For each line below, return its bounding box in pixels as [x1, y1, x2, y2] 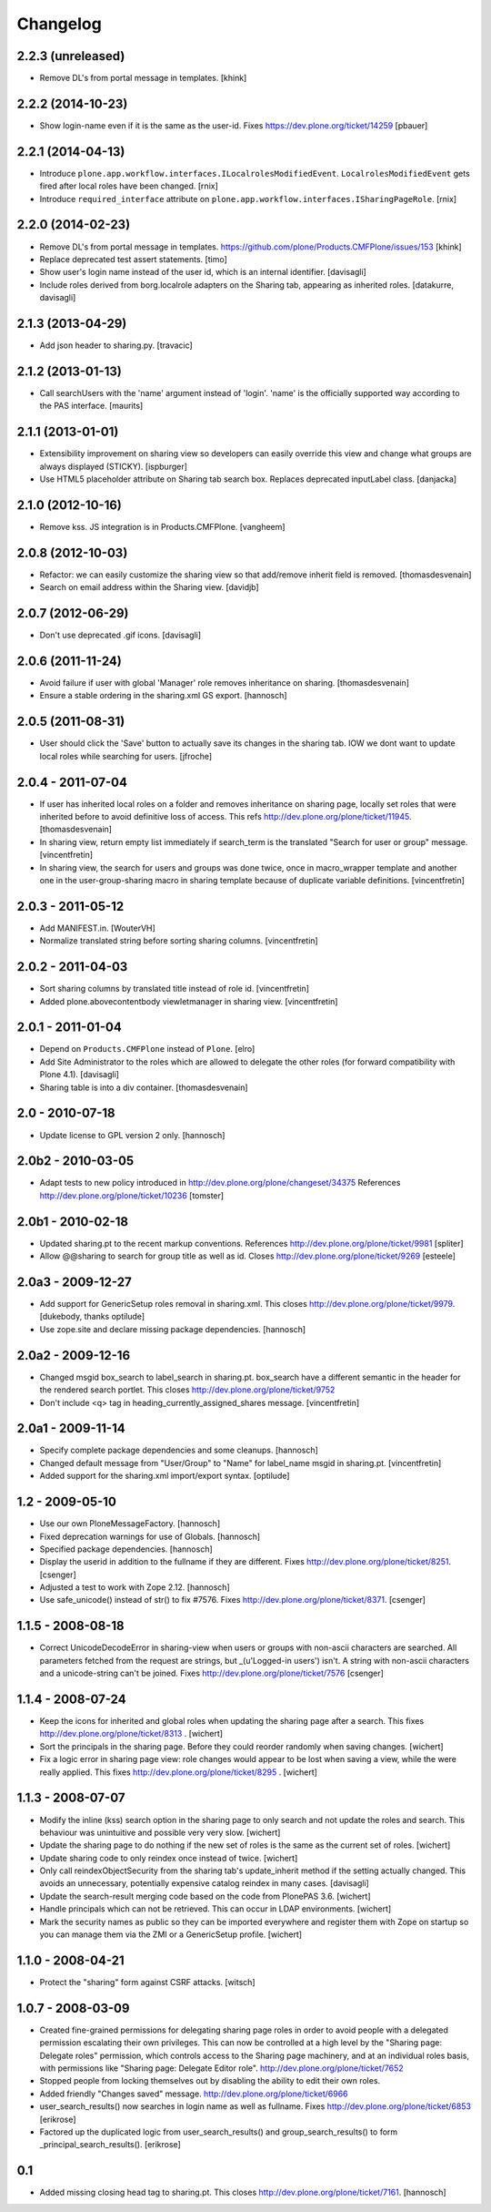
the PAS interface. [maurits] [39, 401, 144, 412]
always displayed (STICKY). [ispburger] [39, 461, 188, 472]
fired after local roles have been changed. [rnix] [39, 180, 218, 191]
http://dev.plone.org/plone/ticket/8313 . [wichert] [39, 1728, 223, 1739]
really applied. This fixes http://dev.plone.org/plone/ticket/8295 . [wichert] [39, 1767, 318, 1778]
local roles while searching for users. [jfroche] [39, 750, 213, 761]
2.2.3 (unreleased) [16, 48, 125, 64]
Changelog [16, 14, 102, 34]
